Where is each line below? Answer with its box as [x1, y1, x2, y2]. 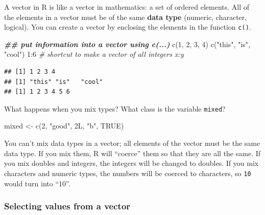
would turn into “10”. [4, 178, 70, 188]
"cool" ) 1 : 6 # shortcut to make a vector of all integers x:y [4, 49, 184, 59]
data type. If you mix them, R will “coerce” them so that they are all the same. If [4, 147, 261, 158]
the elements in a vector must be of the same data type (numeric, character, [4, 11, 247, 22]
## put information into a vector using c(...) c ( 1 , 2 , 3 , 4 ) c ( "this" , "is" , [4, 38, 250, 49]
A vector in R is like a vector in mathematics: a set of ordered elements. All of [4, 2, 250, 12]
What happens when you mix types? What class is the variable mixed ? [4, 103, 226, 114]
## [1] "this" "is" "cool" [4, 78, 103, 85]
